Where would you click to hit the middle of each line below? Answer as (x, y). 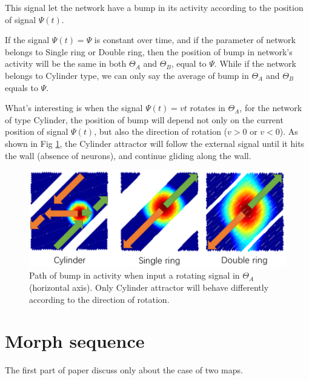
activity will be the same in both (66, 63)
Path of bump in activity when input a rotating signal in (135, 275)
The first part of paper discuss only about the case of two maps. (124, 370)
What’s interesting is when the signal (74, 108)
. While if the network (255, 63)
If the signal (27, 40)
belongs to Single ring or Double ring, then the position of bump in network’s (149, 51)
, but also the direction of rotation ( (161, 131)
